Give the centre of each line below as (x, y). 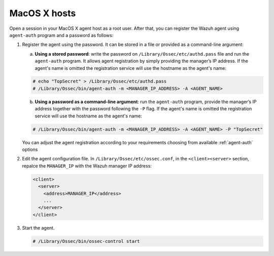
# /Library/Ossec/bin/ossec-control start (86, 241)
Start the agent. (38, 228)
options (30, 150)
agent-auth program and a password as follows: (61, 35)
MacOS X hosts (43, 13)
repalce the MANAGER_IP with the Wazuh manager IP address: (87, 166)
